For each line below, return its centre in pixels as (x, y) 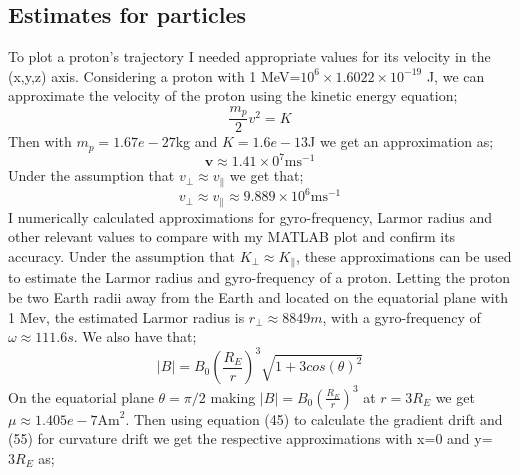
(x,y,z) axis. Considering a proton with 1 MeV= (154, 75)
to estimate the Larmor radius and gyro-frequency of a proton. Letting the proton (259, 277)
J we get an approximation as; (401, 141)
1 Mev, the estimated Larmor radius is (126, 316)
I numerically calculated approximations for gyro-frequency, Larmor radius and (250, 216)
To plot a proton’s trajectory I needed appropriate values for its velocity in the (249, 56)
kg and (196, 141)
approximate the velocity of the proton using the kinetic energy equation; (233, 95)
